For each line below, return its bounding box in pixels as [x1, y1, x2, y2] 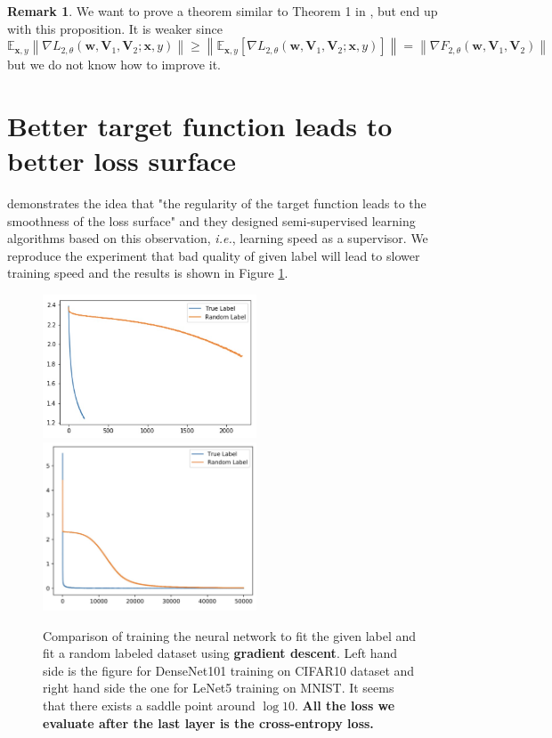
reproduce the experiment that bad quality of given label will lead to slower [7, 246, 420, 264]
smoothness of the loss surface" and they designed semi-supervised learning [7, 211, 416, 230]
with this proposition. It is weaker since [7, 19, 223, 37]
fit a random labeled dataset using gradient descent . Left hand [43, 644, 398, 662]
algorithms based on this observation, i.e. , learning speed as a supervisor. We [7, 229, 428, 247]
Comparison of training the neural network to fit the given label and [43, 626, 417, 645]
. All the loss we [295, 696, 395, 715]
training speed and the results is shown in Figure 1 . [7, 264, 288, 282]
